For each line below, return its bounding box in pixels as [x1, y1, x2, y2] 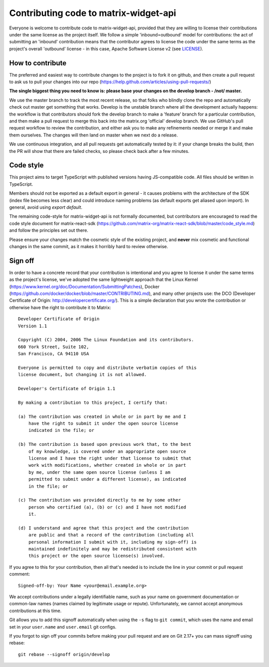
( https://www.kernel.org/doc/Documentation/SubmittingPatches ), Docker [9, 283, 159, 289]
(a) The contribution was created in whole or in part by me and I [18, 413, 186, 419]
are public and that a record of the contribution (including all [28, 532, 194, 538]
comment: [9, 571, 30, 577]
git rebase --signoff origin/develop [18, 652, 111, 657]
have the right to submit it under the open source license [28, 421, 179, 426]
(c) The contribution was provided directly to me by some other [18, 497, 181, 503]
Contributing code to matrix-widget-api [9, 7, 176, 18]
